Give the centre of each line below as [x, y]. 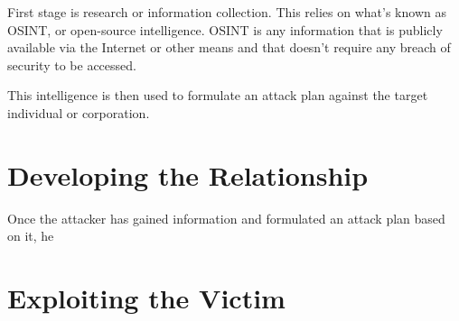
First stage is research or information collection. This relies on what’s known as [227, 12]
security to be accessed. [72, 64]
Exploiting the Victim [146, 298]
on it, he [31, 236]
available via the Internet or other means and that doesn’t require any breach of [229, 47]
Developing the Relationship [188, 174]
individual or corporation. [79, 112]
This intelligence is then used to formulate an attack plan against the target [218, 95]
